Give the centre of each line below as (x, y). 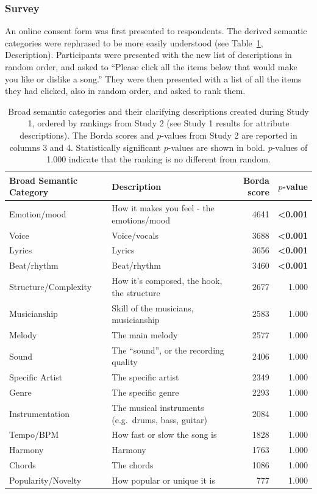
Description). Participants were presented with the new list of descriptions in (148, 55)
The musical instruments (158, 407)
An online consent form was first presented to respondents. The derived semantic (156, 31)
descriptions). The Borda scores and (87, 135)
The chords (133, 465)
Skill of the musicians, (153, 307)
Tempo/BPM (34, 434)
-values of (290, 147)
